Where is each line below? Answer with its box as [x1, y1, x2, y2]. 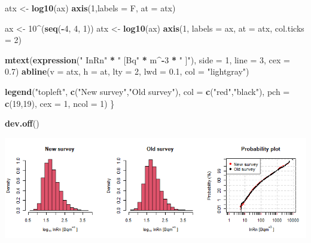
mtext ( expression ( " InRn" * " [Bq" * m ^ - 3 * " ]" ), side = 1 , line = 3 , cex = [5, 53, 290, 66]
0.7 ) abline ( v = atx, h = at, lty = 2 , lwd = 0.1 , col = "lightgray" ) [5, 65, 249, 78]
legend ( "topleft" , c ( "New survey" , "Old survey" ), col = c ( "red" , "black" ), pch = [5, 85, 290, 97]
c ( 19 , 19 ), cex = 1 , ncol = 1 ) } [5, 97, 115, 109]
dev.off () [5, 117, 39, 130]
